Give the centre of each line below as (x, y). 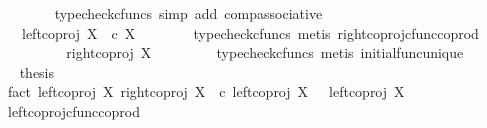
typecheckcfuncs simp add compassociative (188, 13)
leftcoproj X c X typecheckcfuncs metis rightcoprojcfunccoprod (250, 32)
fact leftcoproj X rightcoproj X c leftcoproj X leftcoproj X (206, 91)
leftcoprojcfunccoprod (73, 110)
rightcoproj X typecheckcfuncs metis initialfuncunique (265, 52)
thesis (37, 71)
